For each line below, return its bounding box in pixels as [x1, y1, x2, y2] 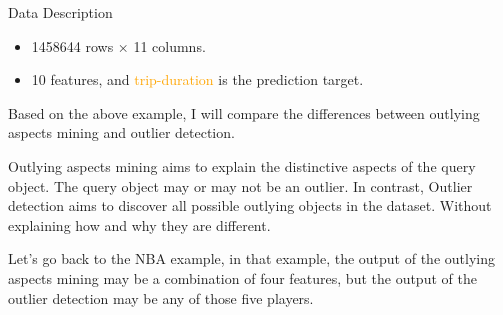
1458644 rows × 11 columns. [31, 35, 206, 56]
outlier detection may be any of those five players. [8, 287, 314, 308]
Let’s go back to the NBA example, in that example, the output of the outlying [8, 248, 495, 269]
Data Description [8, 2, 113, 22]
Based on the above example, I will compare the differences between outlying [8, 102, 480, 123]
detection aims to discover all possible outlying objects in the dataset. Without [8, 195, 492, 216]
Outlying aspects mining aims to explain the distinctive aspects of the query [8, 155, 476, 176]
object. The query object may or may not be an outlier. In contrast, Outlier [8, 175, 473, 196]
